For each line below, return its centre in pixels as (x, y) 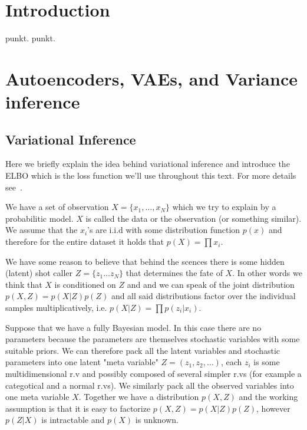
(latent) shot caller (39, 273)
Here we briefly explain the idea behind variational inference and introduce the (148, 164)
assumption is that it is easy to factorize (78, 408)
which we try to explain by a (224, 207)
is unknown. (157, 420)
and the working (268, 397)
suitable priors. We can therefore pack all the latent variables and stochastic (143, 350)
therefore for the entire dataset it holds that (85, 242)
